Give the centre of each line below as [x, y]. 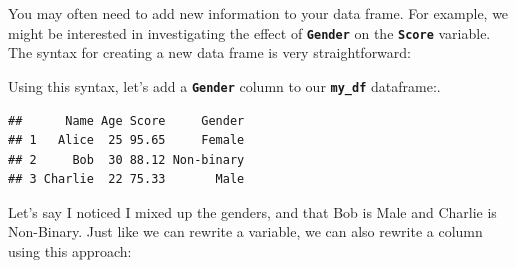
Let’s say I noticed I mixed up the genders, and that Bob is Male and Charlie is [252, 211]
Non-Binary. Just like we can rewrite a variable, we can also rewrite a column [245, 231]
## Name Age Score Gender [126, 120]
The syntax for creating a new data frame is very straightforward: [210, 52]
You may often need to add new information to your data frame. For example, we [258, 13]
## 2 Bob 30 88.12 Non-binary [126, 159]
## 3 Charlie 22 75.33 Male [126, 179]
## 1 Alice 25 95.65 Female [126, 140]
